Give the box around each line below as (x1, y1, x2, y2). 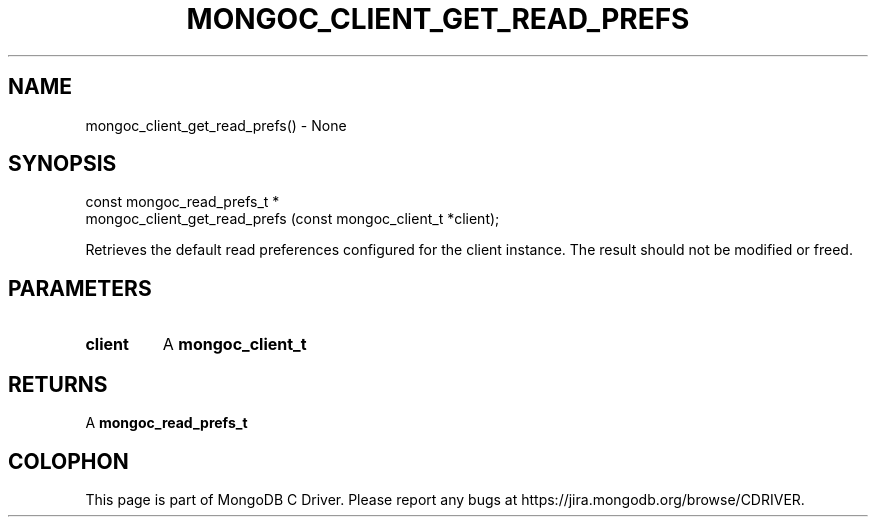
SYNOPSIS (8, 151, 117, 177)
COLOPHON (8, 448, 129, 474)
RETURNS (8, 371, 108, 397)
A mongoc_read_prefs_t (85, 414, 248, 432)
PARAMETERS (8, 275, 152, 301)
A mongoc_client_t (162, 334, 307, 355)
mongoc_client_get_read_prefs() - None (85, 116, 347, 134)
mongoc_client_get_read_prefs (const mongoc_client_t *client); (85, 210, 500, 228)
